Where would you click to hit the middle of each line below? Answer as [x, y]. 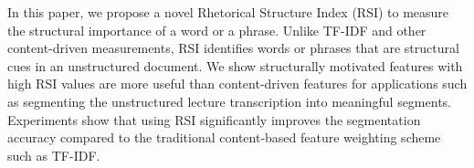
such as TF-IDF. [54, 155]
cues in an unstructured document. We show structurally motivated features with [235, 65]
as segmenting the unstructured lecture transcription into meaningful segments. [229, 101]
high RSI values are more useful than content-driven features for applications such [237, 84]
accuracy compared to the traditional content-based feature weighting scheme [224, 137]
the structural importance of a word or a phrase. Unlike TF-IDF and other [217, 30]
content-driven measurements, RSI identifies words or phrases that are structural [233, 48]
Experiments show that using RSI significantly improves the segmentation [214, 119]
